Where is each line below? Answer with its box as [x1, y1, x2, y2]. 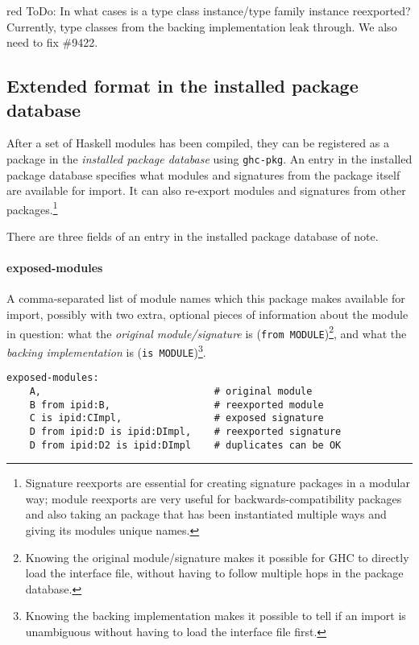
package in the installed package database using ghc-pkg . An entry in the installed [6, 150, 413, 167]
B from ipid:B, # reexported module [29, 399, 324, 411]
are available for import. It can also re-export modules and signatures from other [6, 182, 406, 199]
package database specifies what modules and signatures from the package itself [6, 166, 400, 183]
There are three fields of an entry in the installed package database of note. [6, 228, 379, 245]
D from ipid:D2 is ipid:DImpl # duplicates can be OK [29, 439, 342, 451]
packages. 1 [6, 198, 58, 217]
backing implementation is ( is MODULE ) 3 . [6, 341, 206, 360]
